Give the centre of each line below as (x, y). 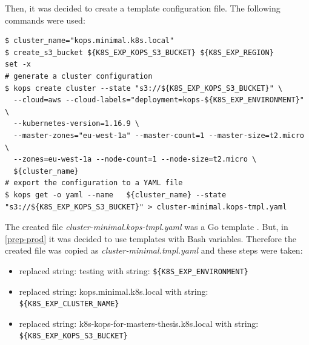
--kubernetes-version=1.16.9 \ (76, 124)
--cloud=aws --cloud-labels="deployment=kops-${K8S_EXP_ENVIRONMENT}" (159, 100)
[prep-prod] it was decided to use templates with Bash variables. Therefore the (151, 238)
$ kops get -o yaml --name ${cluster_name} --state (116, 195)
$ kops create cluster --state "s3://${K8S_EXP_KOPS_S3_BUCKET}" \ (144, 88)
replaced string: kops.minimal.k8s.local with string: (114, 291)
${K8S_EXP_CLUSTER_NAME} (69, 304)
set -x (18, 64)
